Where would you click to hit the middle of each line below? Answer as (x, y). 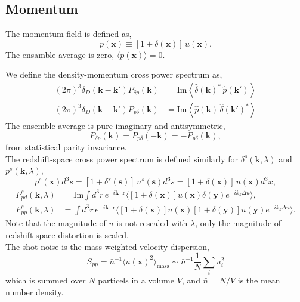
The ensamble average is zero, (60, 54)
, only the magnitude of (238, 223)
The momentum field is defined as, (69, 34)
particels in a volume (136, 280)
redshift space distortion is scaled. (67, 234)
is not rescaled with (152, 223)
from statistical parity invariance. (66, 147)
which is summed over (46, 280)
